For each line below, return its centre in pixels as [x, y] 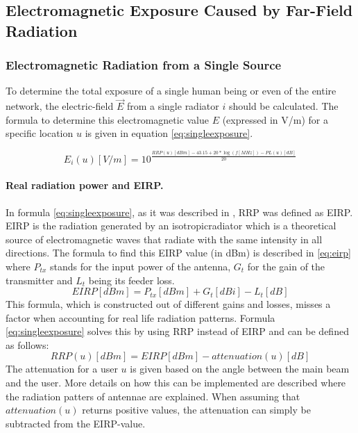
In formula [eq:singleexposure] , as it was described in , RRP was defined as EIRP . [179, 212]
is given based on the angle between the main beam [240, 369]
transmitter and [39, 280]
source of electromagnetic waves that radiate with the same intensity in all [164, 239]
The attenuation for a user [62, 369]
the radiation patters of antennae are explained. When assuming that [153, 396]
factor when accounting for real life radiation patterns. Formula [140, 317]
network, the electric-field [60, 106]
